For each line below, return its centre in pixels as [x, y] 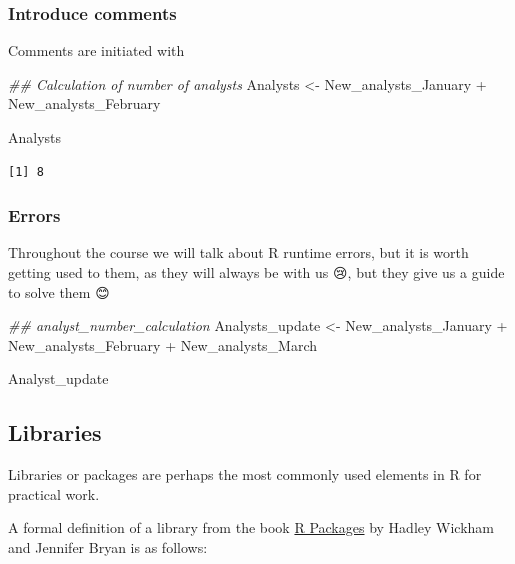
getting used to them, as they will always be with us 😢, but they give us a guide [256, 272]
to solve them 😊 [59, 291]
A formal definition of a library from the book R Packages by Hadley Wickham [251, 527]
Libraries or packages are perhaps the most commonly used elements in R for [245, 474]
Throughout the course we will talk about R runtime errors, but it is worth [238, 252]
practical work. [54, 493]
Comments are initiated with [96, 50]
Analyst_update [58, 378]
